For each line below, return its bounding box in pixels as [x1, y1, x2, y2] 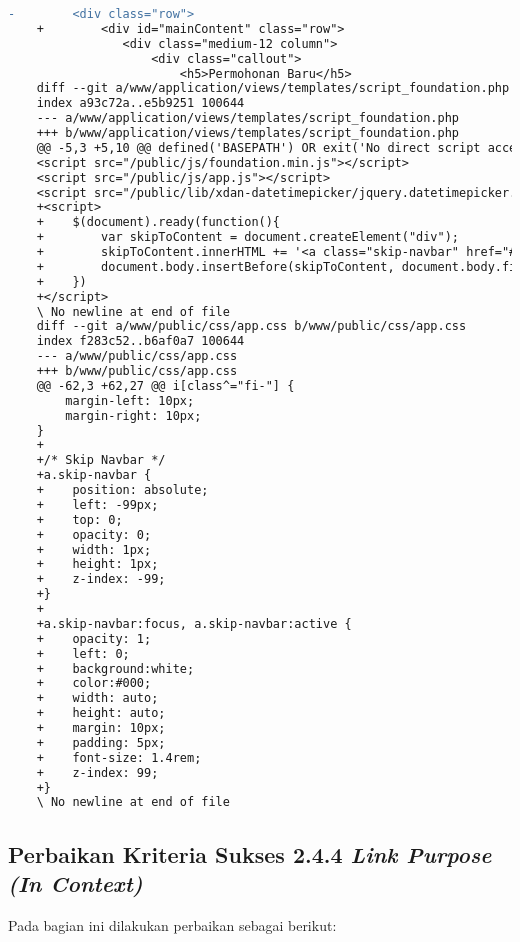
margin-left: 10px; [65, 393, 195, 408]
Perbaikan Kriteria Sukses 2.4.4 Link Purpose [8, 838, 492, 869]
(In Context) [8, 868, 143, 899]
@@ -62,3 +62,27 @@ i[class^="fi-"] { [36, 378, 295, 393]
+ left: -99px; [36, 497, 159, 512]
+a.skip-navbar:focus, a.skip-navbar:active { [36, 616, 352, 631]
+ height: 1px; [36, 557, 159, 572]
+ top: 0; [36, 512, 123, 527]
